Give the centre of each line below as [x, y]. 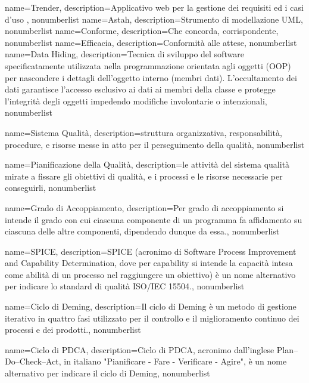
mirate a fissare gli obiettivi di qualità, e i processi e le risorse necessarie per [144, 176]
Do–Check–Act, [33, 361]
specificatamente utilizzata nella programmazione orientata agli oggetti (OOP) [148, 65]
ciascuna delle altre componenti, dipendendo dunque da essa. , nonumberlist [142, 231]
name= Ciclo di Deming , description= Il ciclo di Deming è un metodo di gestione [151, 306]
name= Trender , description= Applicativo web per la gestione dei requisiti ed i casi [154, 7]
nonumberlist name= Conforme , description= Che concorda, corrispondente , [142, 31]
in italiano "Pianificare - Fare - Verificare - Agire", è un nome [175, 361]
